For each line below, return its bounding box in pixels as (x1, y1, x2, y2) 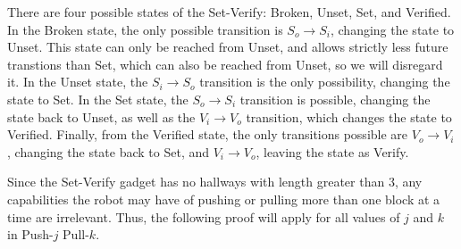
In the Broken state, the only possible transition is (7, 20, 283, 38)
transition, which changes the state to (246, 107, 452, 126)
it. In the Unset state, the (7, 72, 148, 91)
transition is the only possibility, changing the (199, 72, 450, 91)
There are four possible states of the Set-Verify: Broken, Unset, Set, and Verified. (7, 3, 451, 21)
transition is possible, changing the (239, 89, 431, 108)
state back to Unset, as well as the (7, 107, 196, 126)
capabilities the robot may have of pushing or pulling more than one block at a (7, 189, 440, 208)
